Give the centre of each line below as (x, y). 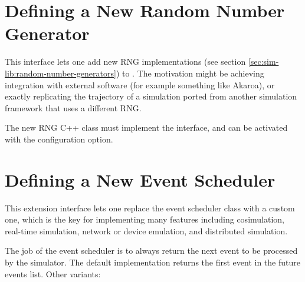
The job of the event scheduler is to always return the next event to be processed (151, 251)
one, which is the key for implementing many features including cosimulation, (145, 219)
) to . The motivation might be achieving (190, 73)
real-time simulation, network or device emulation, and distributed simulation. (146, 230)
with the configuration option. (59, 139)
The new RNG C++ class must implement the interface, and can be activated (146, 127)
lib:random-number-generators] (60, 73)
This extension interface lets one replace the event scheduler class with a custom (150, 208)
